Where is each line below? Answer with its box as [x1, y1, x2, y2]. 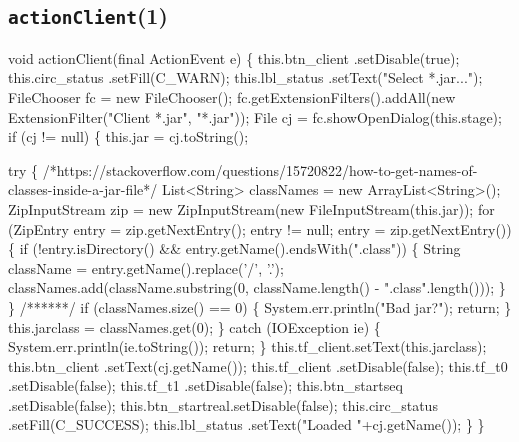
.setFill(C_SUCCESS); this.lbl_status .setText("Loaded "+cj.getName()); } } [8, 414, 485, 435]
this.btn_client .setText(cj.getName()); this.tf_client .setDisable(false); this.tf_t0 [8, 355, 508, 376]
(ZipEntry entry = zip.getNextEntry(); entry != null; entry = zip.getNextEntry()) [8, 218, 512, 239]
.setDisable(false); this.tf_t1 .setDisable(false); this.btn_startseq [8, 375, 403, 396]
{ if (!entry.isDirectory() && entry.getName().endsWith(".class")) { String [8, 238, 461, 259]
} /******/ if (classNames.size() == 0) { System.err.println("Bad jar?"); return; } [8, 296, 512, 317]
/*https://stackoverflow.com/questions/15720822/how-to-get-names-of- [42, 159, 478, 180]
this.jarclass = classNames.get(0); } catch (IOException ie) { [8, 316, 381, 337]
